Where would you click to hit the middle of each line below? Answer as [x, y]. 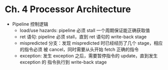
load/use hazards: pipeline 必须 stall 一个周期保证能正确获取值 [85, 30]
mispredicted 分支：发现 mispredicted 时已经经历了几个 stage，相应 [91, 43]
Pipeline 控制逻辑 [30, 24]
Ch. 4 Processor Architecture [68, 9]
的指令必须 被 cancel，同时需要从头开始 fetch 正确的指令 [79, 49]
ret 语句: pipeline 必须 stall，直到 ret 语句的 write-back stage [83, 37]
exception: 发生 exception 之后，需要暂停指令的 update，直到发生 [89, 56]
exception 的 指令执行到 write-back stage [63, 62]
